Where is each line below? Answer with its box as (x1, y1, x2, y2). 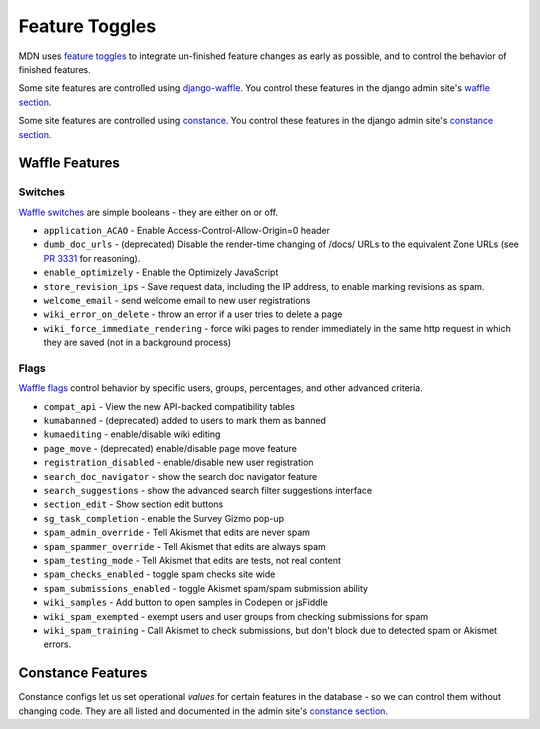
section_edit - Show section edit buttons (43, 498, 224, 510)
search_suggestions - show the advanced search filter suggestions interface (43, 485, 373, 497)
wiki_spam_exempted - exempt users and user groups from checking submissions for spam (43, 610, 429, 622)
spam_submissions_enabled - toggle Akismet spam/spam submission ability (43, 582, 369, 594)
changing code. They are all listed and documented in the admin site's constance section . (18, 705, 389, 717)
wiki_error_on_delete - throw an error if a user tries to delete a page (43, 308, 343, 320)
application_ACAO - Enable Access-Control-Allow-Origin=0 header (43, 225, 330, 237)
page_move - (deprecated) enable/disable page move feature (43, 442, 297, 454)
